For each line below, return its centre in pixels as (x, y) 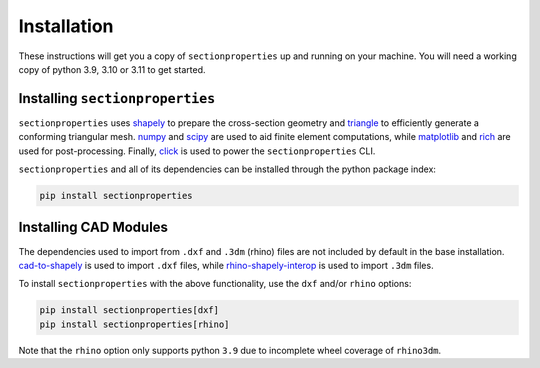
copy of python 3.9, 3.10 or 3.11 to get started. (112, 69)
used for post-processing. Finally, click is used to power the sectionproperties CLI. (197, 151)
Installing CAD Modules (93, 227)
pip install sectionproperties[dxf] (129, 310)
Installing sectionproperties (117, 98)
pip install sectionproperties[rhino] (134, 324)
